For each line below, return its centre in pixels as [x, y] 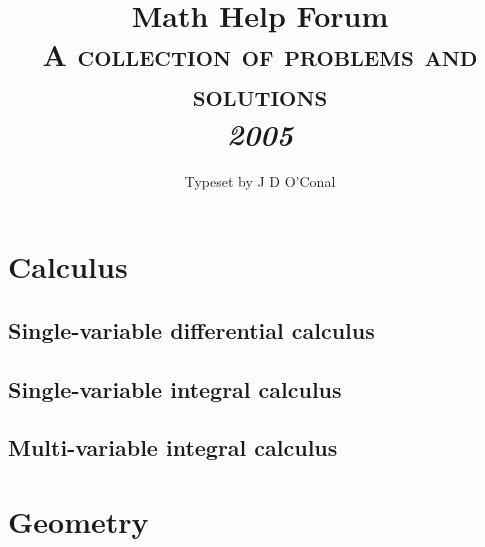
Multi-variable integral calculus [173, 447]
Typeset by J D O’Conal [260, 180]
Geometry [78, 521]
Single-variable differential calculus [191, 329]
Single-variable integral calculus [175, 388]
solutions [260, 93]
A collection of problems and [260, 54]
